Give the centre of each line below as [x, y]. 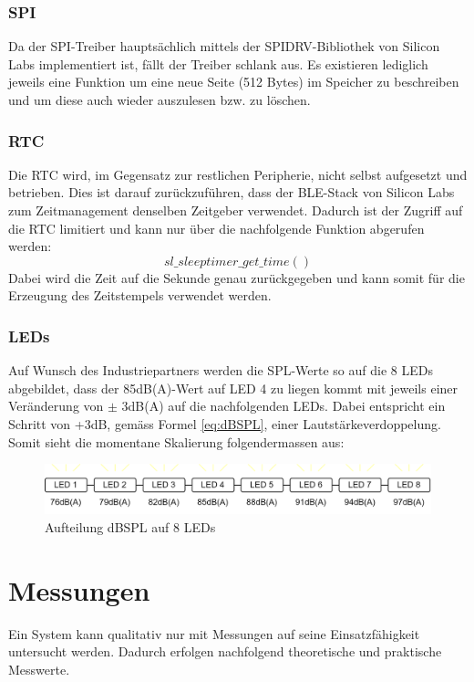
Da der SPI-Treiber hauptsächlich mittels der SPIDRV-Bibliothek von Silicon [224, 46]
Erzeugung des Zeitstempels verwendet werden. [140, 295]
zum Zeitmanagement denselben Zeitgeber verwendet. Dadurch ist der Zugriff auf [236, 210]
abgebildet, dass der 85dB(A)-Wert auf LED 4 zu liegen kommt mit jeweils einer [233, 388]
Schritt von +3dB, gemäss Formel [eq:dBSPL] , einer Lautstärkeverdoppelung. [225, 423]
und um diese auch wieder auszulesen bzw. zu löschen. [160, 100]
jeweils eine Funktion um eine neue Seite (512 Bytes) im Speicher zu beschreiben [234, 82]
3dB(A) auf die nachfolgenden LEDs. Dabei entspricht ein [283, 406]
